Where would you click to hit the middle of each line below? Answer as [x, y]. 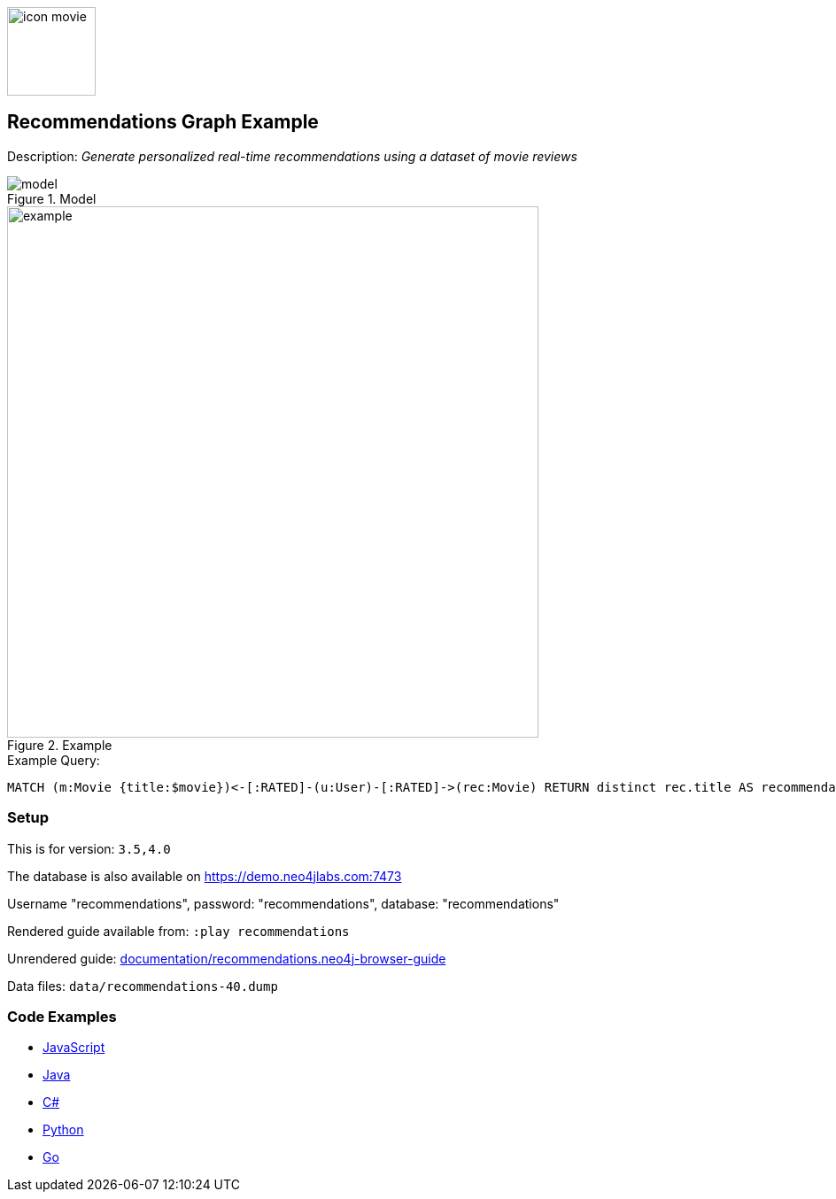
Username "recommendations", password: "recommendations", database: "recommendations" [283, 903]
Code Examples [62, 1016]
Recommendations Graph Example [163, 122]
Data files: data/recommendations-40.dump [143, 986]
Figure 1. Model [52, 198]
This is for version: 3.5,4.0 [89, 848]
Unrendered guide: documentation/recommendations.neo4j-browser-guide [227, 958]
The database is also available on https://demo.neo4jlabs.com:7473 [205, 876]
